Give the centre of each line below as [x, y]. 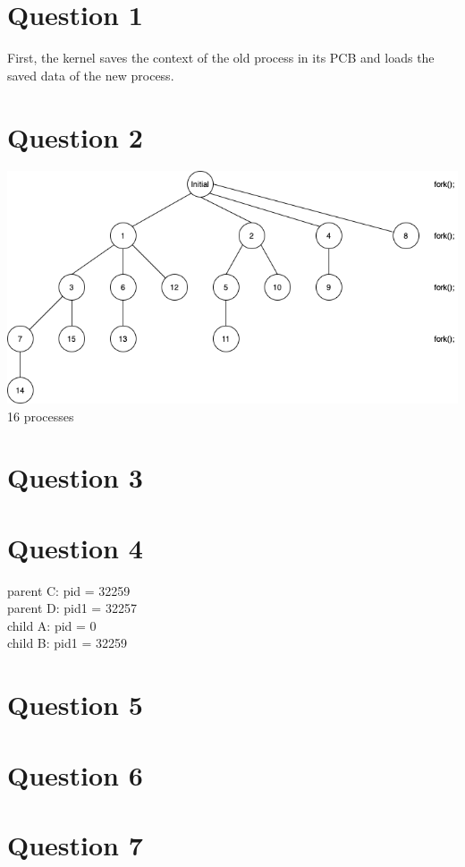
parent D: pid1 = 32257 [72, 608]
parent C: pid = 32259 [69, 590]
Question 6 [75, 774]
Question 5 [75, 705]
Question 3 [75, 477]
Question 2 [75, 136]
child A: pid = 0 [52, 625]
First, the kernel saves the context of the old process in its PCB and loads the [221, 58]
